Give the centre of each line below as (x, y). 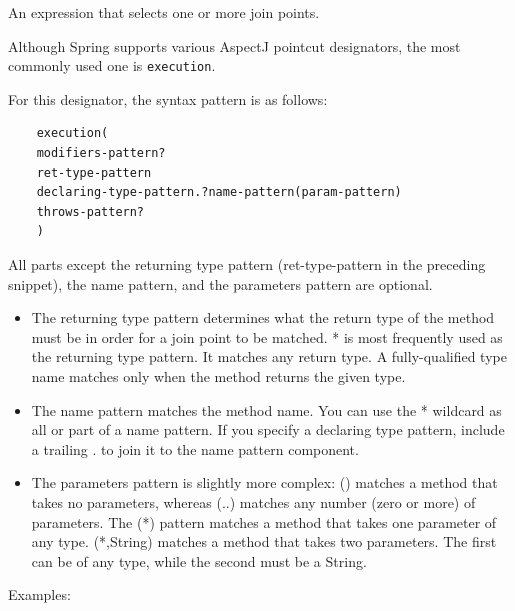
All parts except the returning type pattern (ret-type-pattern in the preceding (247, 264)
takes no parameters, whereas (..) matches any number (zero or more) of (253, 501)
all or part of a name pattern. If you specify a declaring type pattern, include (268, 429)
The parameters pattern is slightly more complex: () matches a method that (264, 482)
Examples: (39, 594)
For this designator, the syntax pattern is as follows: (168, 98)
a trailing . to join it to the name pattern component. (195, 448)
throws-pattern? (90, 211)
